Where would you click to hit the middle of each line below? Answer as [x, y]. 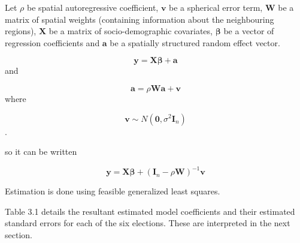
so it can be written [41, 151]
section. [19, 235]
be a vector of [249, 31]
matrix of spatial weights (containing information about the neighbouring [140, 19]
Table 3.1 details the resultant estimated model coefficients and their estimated [150, 211]
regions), [21, 31]
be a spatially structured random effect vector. [195, 42]
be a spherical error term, [216, 7]
